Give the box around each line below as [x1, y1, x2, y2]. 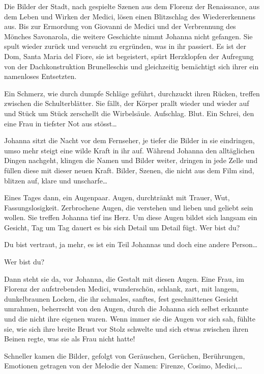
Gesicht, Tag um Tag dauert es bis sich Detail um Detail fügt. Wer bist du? [4, 222, 240, 232]
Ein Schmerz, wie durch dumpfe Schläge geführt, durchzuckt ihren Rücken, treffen [4, 88, 260, 98]
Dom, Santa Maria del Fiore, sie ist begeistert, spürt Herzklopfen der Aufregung [4, 50, 254, 61]
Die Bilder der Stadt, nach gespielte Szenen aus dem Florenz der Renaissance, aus [4, 1, 260, 11]
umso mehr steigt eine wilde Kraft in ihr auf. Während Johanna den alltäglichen [4, 145, 255, 155]
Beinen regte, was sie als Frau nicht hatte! [4, 333, 135, 344]
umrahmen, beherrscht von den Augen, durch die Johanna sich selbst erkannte [4, 303, 249, 314]
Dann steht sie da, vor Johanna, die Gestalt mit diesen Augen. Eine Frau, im [4, 273, 244, 284]
